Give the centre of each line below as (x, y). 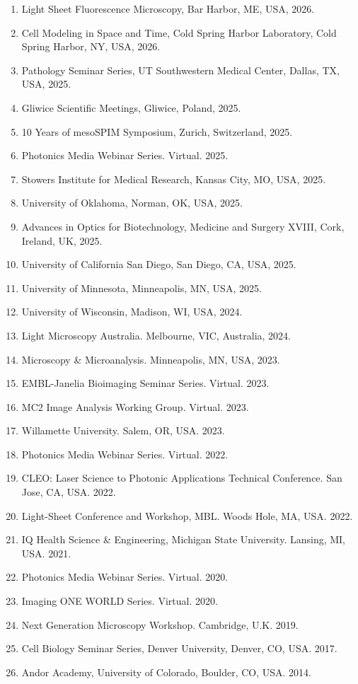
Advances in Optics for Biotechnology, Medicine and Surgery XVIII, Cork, (183, 226)
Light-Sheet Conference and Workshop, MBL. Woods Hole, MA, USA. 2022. (187, 515)
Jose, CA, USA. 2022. (69, 492)
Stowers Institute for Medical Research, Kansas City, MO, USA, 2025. (174, 179)
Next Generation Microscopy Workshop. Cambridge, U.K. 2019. (160, 624)
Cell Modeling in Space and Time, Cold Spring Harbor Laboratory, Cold (179, 32)
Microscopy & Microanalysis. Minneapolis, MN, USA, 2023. (151, 359)
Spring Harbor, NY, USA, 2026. (91, 46)
